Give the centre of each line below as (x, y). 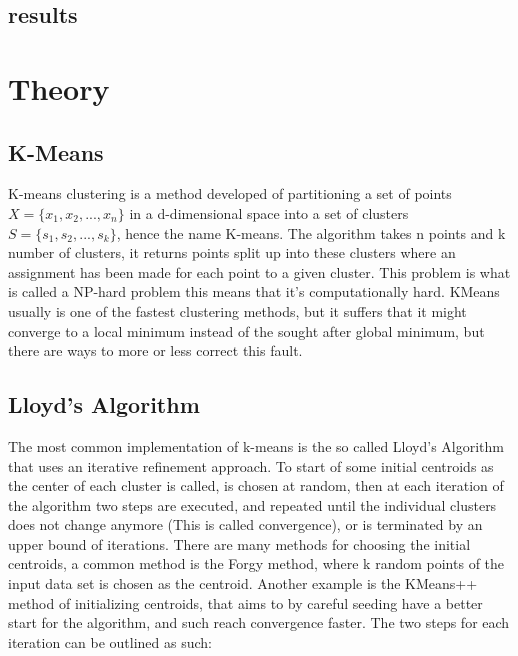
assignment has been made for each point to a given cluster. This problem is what (259, 271)
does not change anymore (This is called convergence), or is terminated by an (245, 524)
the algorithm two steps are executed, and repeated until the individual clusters (252, 504)
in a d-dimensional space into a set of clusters (269, 212)
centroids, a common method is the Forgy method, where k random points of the (256, 563)
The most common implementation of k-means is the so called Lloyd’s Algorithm (256, 445)
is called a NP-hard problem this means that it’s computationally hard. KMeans (254, 291)
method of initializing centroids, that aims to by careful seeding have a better (245, 602)
